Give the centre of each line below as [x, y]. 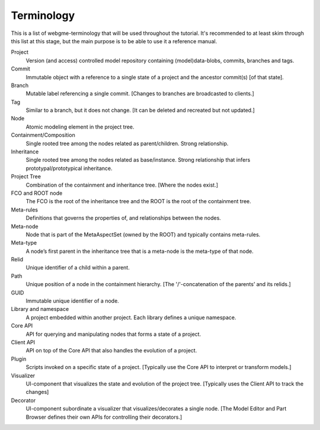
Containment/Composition [43, 135]
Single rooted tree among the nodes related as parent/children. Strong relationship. [127, 143]
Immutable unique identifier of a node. [73, 301]
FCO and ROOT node [37, 193]
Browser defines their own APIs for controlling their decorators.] [104, 417]
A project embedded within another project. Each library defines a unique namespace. [131, 317]
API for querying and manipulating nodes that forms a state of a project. [113, 334]
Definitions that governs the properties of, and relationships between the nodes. [124, 218]
